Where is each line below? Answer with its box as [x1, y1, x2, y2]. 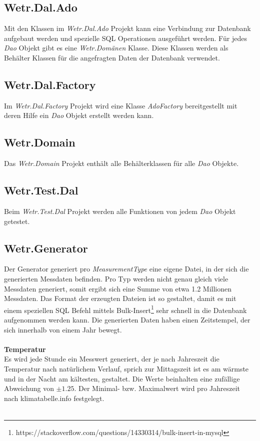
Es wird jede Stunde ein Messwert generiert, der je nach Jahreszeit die [4, 353, 219, 364]
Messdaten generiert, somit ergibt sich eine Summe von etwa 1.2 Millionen [4, 283, 231, 293]
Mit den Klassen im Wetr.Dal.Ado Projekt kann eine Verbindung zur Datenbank [4, 23, 251, 33]
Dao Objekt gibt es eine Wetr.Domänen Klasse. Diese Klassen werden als [4, 42, 228, 53]
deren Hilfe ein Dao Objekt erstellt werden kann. [4, 110, 154, 120]
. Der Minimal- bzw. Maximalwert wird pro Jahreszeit [74, 383, 240, 393]
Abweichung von [4, 383, 54, 393]
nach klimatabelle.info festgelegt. [4, 392, 104, 403]
